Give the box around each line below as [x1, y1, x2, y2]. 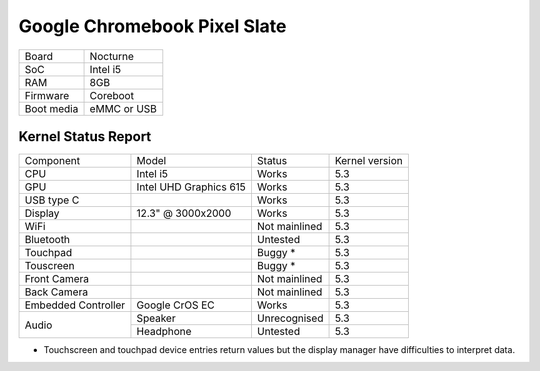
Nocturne [89, 49, 135, 63]
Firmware [24, 88, 70, 102]
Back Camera [24, 285, 89, 299]
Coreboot [89, 88, 135, 102]
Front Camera [24, 272, 90, 286]
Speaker [136, 311, 176, 325]
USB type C [24, 193, 80, 207]
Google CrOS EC [136, 298, 215, 312]
